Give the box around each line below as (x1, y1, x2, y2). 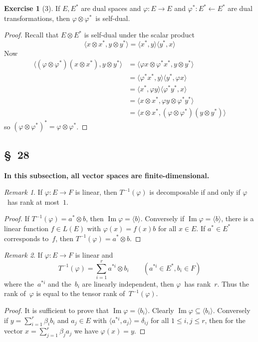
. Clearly (148, 305, 174, 316)
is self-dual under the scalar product (84, 29, 195, 40)
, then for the (205, 315, 246, 325)
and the (48, 278, 71, 289)
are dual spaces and (81, 3, 141, 13)
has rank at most (7, 196, 60, 207)
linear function (4, 223, 49, 233)
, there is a (221, 213, 254, 224)
